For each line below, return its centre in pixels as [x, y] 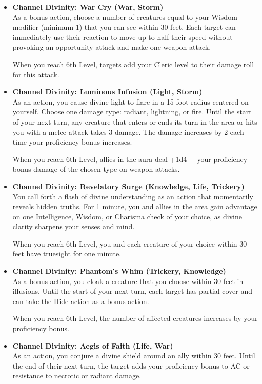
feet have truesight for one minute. [67, 254]
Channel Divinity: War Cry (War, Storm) [88, 7]
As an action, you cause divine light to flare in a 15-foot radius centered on [130, 101]
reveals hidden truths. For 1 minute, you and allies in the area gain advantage [135, 206]
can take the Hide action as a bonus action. [81, 301]
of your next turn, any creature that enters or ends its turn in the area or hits [135, 121]
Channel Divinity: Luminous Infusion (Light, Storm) [107, 92]
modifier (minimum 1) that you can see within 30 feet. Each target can [124, 27]
